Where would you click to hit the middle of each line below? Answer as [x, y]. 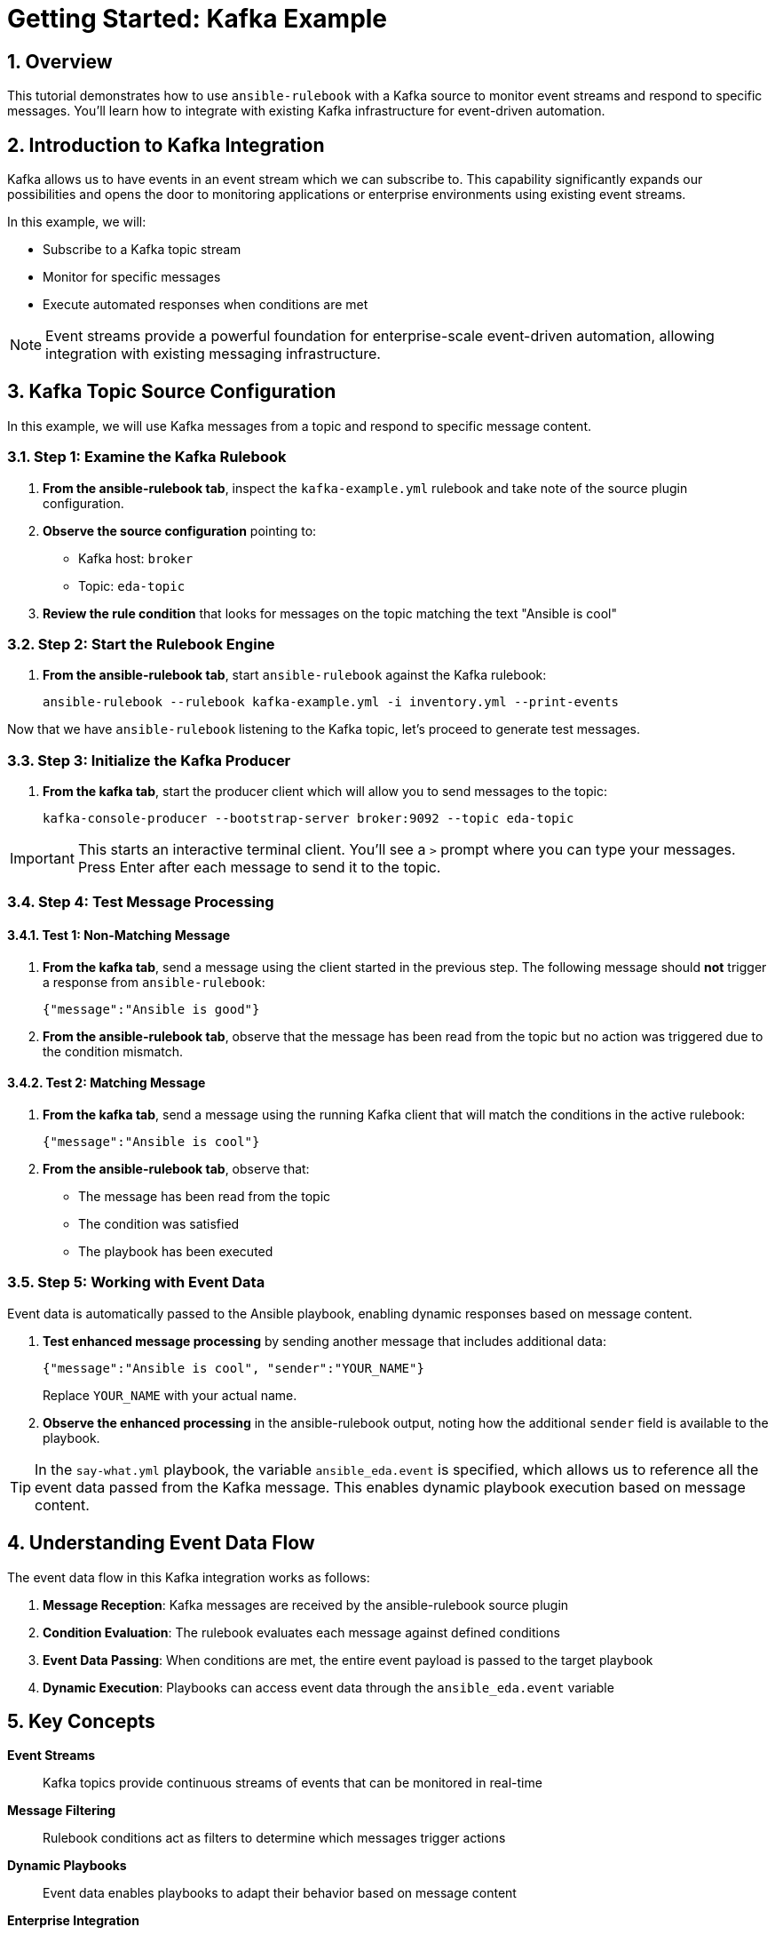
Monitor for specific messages [132, 277]
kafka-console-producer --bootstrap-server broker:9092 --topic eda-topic [308, 819]
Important [42, 859]
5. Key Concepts [81, 1721]
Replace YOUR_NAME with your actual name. [170, 1395]
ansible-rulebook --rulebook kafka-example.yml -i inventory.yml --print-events [331, 702]
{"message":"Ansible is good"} [151, 1009]
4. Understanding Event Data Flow [161, 1543]
